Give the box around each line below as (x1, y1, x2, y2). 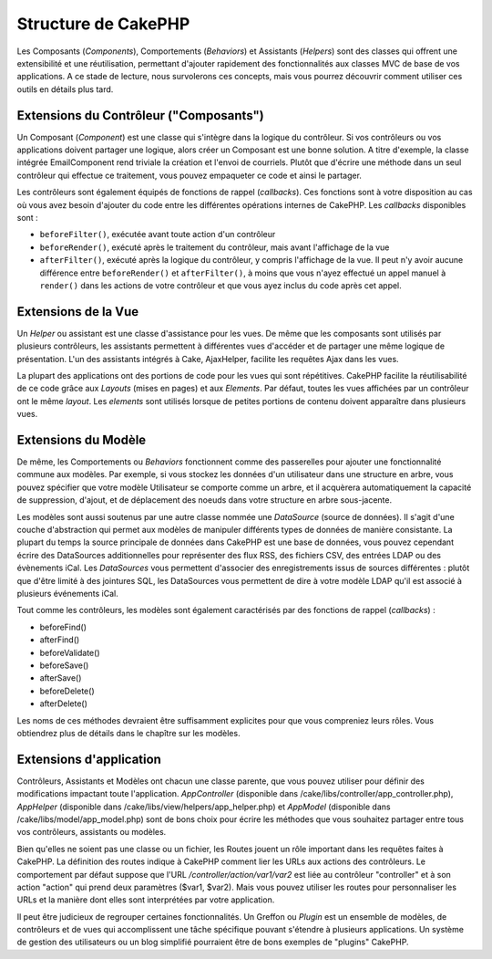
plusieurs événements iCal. (16, 588, 118, 599)
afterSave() (39, 672, 82, 683)
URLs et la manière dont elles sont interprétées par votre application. (16, 894, 275, 905)
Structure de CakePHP (16, 14, 190, 34)
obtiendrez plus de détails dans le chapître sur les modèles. (16, 727, 241, 738)
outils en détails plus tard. (16, 83, 114, 95)
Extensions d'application (16, 751, 161, 766)
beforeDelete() (39, 685, 95, 696)
